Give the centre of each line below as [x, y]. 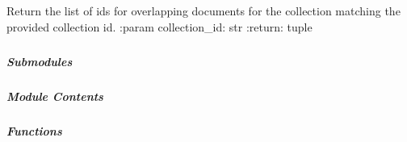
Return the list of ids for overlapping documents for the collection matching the [203, 10]
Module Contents [55, 96]
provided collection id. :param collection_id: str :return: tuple [159, 26]
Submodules [40, 61]
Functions [34, 130]
